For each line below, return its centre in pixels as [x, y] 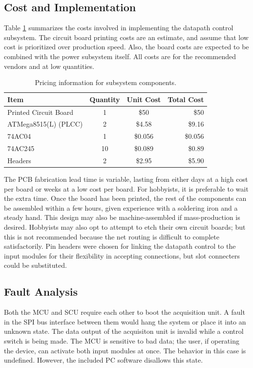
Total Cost [186, 99]
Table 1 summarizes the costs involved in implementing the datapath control [119, 28]
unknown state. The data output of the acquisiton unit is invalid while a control [124, 331]
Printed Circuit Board [41, 112]
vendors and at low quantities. [49, 66]
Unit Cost [144, 99]
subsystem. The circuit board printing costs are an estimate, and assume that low [126, 37]
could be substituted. [35, 265]
